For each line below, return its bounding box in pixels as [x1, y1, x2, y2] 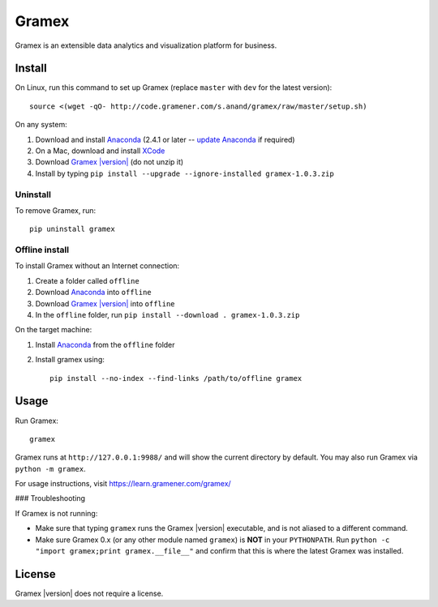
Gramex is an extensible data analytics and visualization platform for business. [15, 41, 277, 50]
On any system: [15, 120, 68, 130]
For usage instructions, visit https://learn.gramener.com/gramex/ [15, 479, 231, 489]
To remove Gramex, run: [15, 205, 97, 215]
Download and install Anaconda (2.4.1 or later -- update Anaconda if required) [35, 135, 295, 144]
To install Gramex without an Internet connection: [15, 261, 180, 271]
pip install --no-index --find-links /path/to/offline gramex [49, 374, 303, 383]
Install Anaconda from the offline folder [35, 340, 175, 349]
